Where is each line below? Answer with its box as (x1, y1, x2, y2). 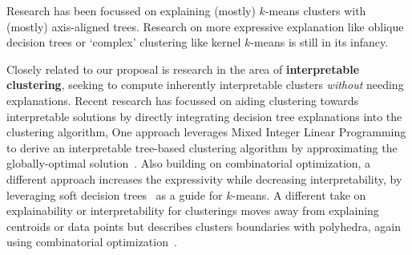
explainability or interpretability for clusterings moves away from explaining (6, 202, 379, 219)
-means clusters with (265, 2, 366, 18)
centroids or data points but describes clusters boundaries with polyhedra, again (6, 217, 401, 234)
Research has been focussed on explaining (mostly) (6, 2, 256, 18)
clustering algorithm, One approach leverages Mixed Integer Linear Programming (6, 123, 406, 140)
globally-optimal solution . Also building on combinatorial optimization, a (6, 155, 371, 172)
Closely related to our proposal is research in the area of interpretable (6, 60, 360, 77)
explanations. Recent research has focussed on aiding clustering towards (6, 91, 359, 108)
